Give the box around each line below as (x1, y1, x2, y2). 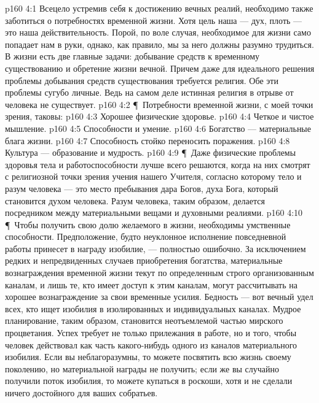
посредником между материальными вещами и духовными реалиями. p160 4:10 (5, 206, 303, 219)
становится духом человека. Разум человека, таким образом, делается (5, 194, 265, 207)
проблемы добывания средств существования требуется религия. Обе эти (5, 74, 278, 86)
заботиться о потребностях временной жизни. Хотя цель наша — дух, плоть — (5, 13, 302, 26)
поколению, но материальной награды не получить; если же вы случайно (5, 362, 280, 375)
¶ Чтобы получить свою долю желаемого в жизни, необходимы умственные (5, 218, 291, 231)
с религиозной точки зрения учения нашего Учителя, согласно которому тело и (5, 170, 302, 183)
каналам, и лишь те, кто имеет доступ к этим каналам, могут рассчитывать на (5, 278, 297, 291)
